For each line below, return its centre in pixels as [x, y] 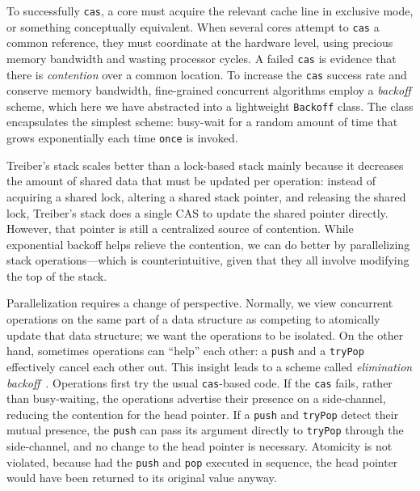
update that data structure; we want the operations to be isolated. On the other [205, 334]
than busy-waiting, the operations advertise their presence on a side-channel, [196, 398]
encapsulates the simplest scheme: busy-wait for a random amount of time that [202, 122]
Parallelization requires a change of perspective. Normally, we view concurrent [200, 303]
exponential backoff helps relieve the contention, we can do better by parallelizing [208, 244]
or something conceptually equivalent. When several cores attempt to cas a [193, 26]
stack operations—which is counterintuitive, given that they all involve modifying [208, 260]
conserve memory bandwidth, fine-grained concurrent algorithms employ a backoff [209, 90]
